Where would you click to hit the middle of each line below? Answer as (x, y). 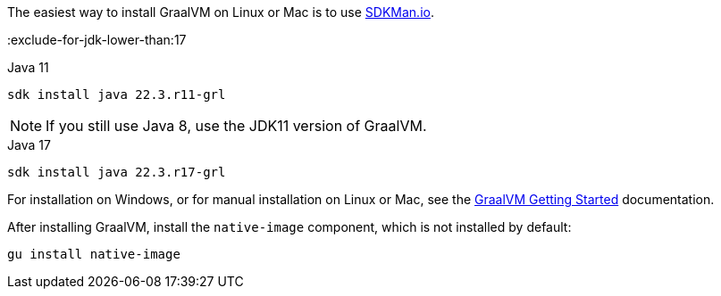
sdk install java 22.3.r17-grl (117, 172)
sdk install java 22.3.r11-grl (117, 95)
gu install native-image (94, 254)
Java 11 (28, 67)
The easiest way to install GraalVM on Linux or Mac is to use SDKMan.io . (221, 12)
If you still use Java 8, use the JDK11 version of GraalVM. (236, 126)
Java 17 (29, 145)
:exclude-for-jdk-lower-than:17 (97, 40)
